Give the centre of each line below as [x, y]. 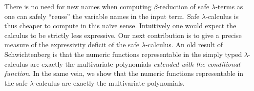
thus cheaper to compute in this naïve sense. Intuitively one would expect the [120, 26]
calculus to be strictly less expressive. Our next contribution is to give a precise [123, 35]
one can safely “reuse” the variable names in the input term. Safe [102, 16]
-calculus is [222, 16]
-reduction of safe [183, 6]
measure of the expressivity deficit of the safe [72, 45]
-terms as [229, 6]
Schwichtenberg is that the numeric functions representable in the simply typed [123, 54]
